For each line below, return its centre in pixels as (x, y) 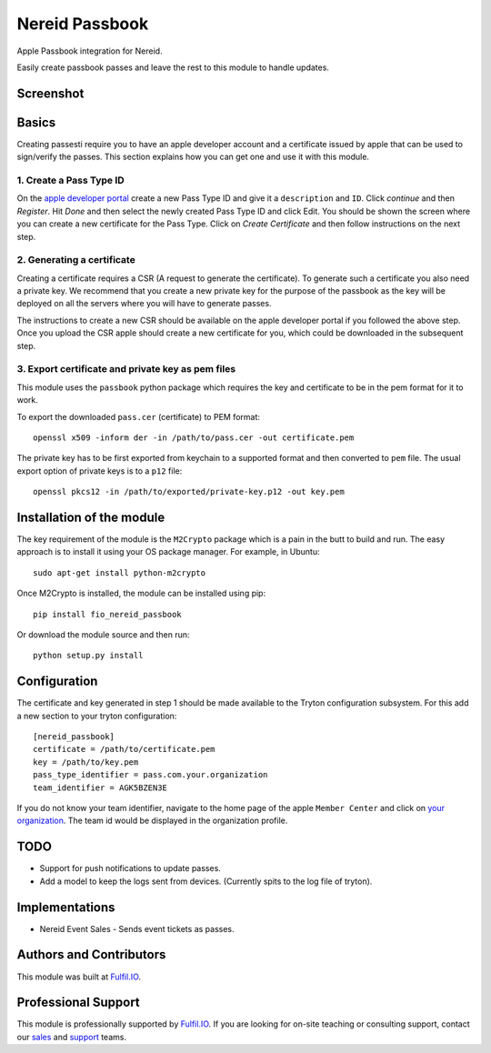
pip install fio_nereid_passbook (107, 614)
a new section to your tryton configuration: (97, 716)
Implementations (66, 907)
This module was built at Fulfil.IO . (79, 977)
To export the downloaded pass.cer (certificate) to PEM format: (139, 416)
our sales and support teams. (72, 1037)
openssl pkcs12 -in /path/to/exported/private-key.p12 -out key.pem (189, 492)
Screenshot (50, 93)
